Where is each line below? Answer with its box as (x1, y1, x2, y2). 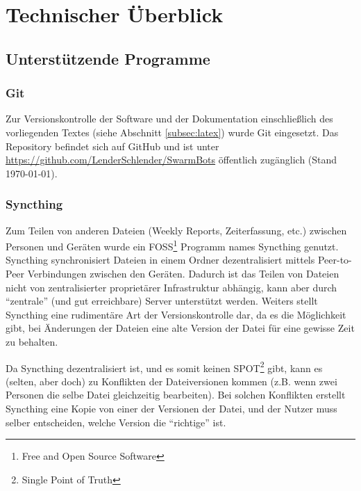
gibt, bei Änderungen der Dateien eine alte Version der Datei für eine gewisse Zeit (6, 321, 355, 335)
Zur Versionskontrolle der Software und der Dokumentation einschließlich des (6, 111, 333, 126)
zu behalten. (6, 334, 58, 348)
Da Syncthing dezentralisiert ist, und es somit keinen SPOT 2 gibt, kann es (6, 358, 323, 375)
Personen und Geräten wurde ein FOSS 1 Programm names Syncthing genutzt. (6, 237, 339, 253)
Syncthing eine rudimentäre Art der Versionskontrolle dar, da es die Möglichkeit (6, 307, 346, 321)
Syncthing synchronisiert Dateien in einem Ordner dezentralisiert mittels (6, 252, 315, 267)
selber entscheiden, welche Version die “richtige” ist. (6, 414, 226, 429)
